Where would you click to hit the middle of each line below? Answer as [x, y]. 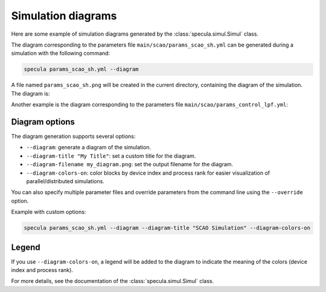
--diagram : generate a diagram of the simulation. [88, 148]
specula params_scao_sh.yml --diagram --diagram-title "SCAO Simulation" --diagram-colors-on [167, 228]
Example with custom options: [49, 212]
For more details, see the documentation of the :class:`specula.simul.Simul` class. [113, 281]
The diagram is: [30, 93]
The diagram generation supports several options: [73, 136]
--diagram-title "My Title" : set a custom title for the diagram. [111, 156]
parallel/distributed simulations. [66, 181]
